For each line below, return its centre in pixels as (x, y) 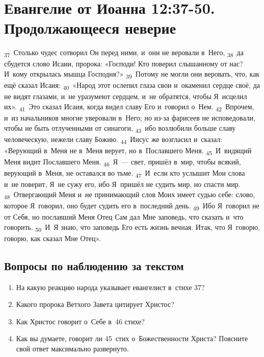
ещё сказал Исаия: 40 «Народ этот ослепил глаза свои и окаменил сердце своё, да (132, 86)
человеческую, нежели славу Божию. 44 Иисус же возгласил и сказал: (113, 139)
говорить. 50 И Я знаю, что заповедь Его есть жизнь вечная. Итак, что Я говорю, (132, 227)
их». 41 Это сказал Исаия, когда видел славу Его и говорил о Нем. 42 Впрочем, (129, 107)
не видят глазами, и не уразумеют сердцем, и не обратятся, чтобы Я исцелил (126, 96)
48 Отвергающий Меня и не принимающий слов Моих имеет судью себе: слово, (130, 195)
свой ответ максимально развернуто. (72, 348)
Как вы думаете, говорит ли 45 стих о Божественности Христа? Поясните (132, 338)
